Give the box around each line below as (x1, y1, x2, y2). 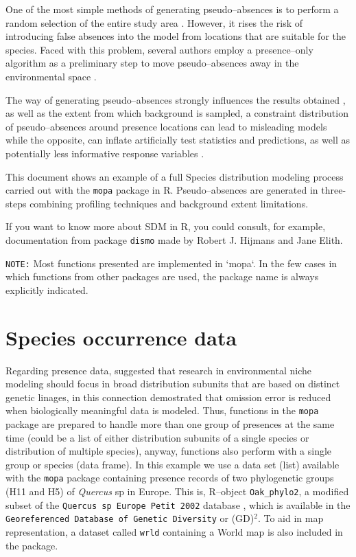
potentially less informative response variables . (5, 146, 204, 160)
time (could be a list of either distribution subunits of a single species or (5, 430, 309, 444)
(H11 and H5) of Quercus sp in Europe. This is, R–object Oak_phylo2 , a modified (5, 484, 349, 499)
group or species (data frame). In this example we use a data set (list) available (5, 457, 340, 471)
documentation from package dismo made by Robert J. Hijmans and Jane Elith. (5, 232, 343, 247)
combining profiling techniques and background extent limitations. (29, 196, 309, 210)
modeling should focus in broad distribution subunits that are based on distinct (5, 376, 340, 391)
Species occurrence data (5, 323, 237, 351)
